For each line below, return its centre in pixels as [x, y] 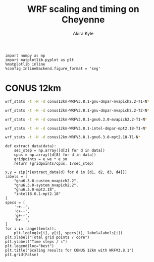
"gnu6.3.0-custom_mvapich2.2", [46, 181]
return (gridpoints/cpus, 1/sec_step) [54, 164]
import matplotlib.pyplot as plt [40, 60]
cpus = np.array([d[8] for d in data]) [55, 155]
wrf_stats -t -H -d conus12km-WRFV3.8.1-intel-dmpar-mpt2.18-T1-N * [76, 128]
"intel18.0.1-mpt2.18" [37, 194]
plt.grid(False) [22, 255]
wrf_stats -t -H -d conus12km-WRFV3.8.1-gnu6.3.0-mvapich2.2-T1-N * [76, 119]
